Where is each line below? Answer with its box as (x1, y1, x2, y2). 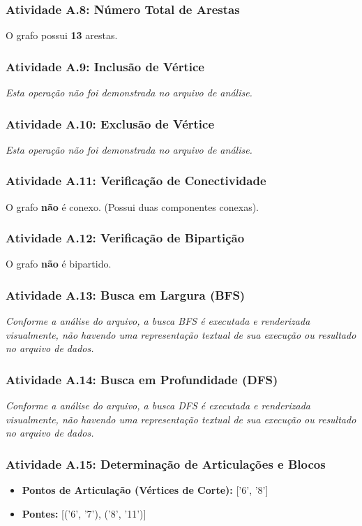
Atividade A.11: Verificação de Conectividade (6, 172, 266, 189)
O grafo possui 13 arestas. (6, 28, 118, 43)
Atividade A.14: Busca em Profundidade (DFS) (6, 370, 278, 388)
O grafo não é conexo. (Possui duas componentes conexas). (6, 199, 259, 214)
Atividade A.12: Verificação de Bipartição (6, 229, 245, 247)
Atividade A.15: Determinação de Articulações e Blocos (6, 455, 326, 472)
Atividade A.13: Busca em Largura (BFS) (6, 286, 246, 303)
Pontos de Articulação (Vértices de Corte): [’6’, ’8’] (22, 483, 269, 497)
